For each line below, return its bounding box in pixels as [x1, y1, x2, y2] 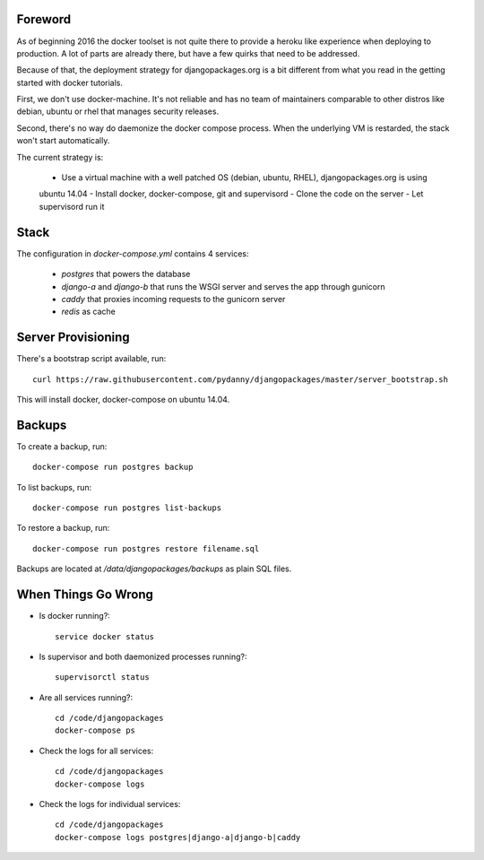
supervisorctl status [55, 673, 150, 682]
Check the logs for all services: [39, 745, 154, 756]
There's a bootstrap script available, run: [16, 353, 167, 364]
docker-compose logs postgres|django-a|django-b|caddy [55, 832, 301, 842]
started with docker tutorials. [16, 77, 124, 88]
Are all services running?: [39, 691, 134, 703]
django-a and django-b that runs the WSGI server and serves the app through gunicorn [61, 281, 385, 291]
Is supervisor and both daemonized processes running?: [39, 651, 247, 662]
